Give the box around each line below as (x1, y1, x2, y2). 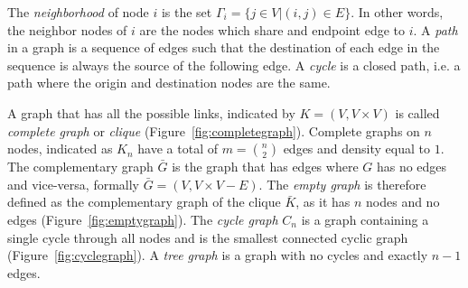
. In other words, (351, 3, 444, 21)
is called (395, 103, 440, 122)
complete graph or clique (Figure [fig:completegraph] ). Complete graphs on (7, 121, 420, 140)
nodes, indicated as (7, 139, 113, 158)
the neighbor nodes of (7, 20, 127, 39)
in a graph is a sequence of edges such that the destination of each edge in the (7, 38, 440, 57)
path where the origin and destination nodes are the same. (7, 73, 331, 92)
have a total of (137, 139, 218, 158)
